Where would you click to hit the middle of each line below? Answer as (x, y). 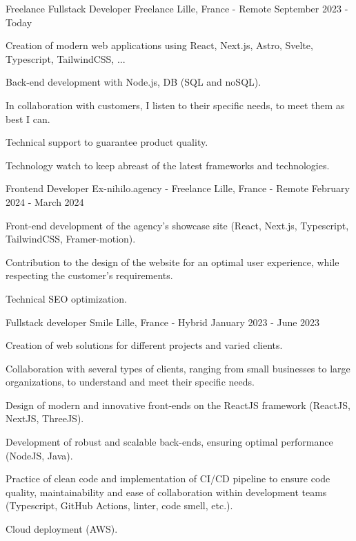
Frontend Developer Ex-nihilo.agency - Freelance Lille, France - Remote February (178, 188)
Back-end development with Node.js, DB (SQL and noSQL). (133, 82)
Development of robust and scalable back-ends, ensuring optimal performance (169, 442)
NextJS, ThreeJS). (45, 418)
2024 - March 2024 (45, 201)
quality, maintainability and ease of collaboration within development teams (166, 492)
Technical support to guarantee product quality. (107, 142)
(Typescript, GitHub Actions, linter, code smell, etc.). (119, 505)
